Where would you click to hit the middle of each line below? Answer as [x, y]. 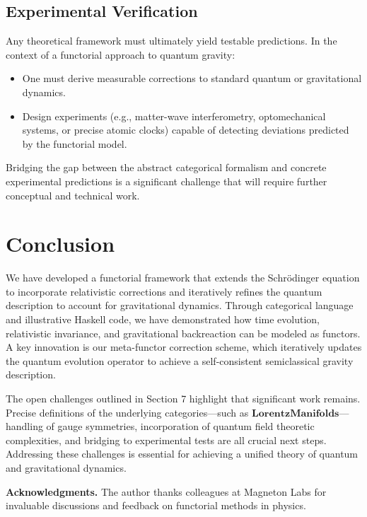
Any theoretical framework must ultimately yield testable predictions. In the [171, 41]
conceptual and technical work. [73, 195]
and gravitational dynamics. [66, 467]
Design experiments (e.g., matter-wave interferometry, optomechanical [174, 116]
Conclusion [60, 244]
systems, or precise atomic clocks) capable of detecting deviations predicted [186, 130]
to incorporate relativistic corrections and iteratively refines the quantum [164, 291]
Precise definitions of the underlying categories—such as [127, 412]
